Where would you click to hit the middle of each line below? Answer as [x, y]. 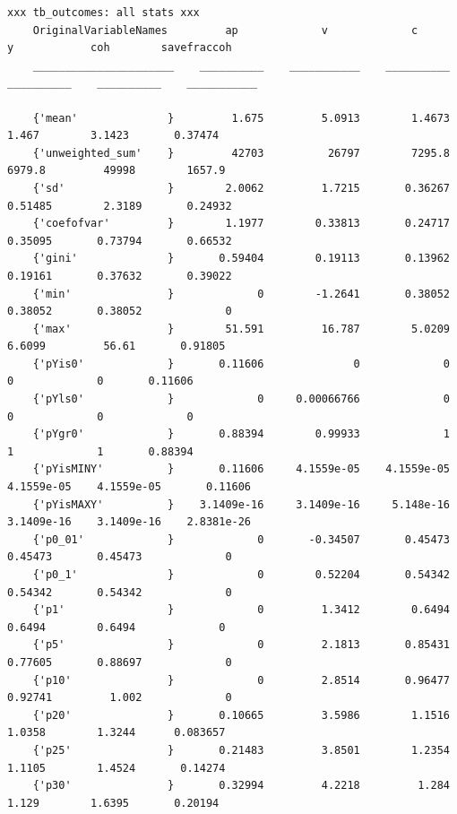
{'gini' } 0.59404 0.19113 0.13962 [241, 259]
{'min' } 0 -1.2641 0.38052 [241, 294]
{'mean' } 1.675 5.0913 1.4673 [241, 118]
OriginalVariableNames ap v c [225, 30]
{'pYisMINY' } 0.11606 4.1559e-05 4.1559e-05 [241, 469]
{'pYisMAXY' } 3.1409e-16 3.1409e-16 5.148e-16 [241, 504]
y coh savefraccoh [120, 48]
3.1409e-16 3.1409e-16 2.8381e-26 [129, 522]
